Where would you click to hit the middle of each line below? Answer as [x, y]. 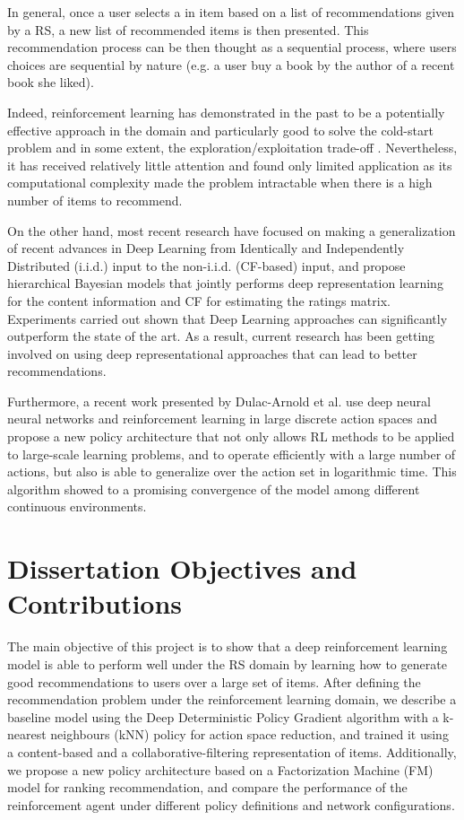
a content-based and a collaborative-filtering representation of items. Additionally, [232, 751]
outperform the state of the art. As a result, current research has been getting [221, 336]
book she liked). [51, 82]
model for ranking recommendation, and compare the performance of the [207, 787]
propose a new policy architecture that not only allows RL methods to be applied [231, 436]
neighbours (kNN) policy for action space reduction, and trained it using [249, 734]
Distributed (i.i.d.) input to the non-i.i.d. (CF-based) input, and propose [206, 265]
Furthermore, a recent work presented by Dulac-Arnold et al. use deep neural [219, 401]
